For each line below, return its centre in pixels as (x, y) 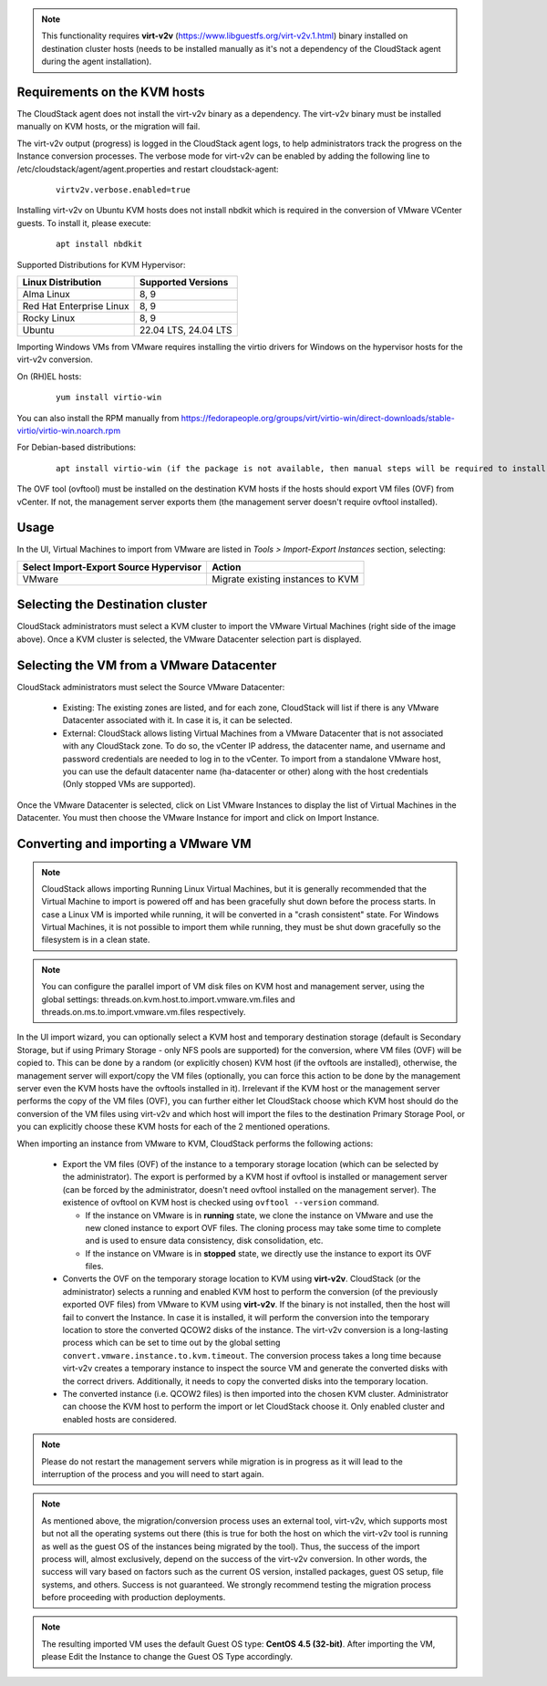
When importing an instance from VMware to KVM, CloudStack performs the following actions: (195, 1143)
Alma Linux (46, 294)
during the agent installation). (97, 62)
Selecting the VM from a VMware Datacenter (147, 665)
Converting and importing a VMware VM (134, 843)
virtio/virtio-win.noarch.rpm (69, 430)
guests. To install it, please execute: (84, 222)
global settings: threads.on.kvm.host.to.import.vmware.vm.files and (168, 999)
